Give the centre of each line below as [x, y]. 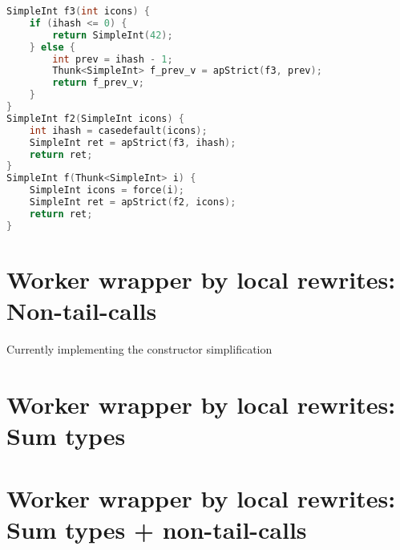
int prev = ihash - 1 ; [113, 59]
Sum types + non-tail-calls [157, 530]
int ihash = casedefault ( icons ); [118, 130]
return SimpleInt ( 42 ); [113, 35]
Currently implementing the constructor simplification [139, 348]
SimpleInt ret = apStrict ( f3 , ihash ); [133, 142]
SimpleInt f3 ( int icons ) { [79, 11]
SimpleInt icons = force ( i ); [107, 190]
